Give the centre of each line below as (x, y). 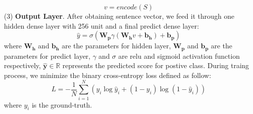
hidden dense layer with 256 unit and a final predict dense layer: (101, 25)
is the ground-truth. (62, 104)
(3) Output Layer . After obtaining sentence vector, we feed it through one (119, 16)
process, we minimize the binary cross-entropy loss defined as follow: (108, 75)
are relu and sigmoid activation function (179, 56)
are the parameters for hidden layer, (116, 46)
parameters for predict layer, (47, 56)
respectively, (23, 65)
